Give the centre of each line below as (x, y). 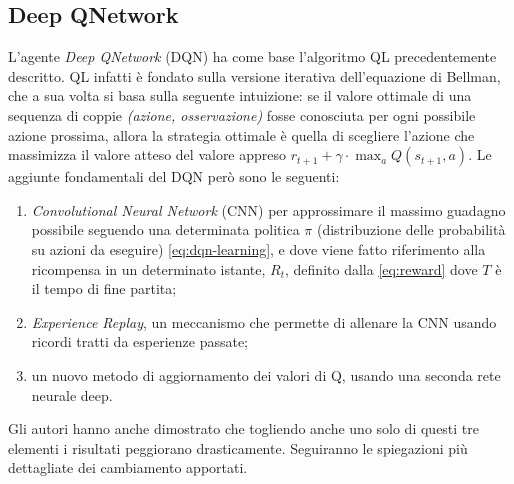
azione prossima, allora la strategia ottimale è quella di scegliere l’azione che (241, 134)
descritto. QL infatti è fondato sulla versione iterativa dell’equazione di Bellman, (254, 75)
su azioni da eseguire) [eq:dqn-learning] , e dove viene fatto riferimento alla (258, 248)
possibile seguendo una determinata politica (165, 229)
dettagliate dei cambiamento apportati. (128, 467)
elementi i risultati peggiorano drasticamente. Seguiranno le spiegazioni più (238, 447)
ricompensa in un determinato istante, (148, 268)
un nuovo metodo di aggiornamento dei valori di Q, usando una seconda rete (266, 374)
